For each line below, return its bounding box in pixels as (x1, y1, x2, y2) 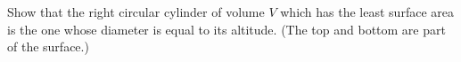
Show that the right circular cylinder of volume (7, 3, 265, 20)
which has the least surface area (280, 3, 454, 20)
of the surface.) (7, 37, 89, 56)
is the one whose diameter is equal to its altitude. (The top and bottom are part (7, 19, 446, 38)
